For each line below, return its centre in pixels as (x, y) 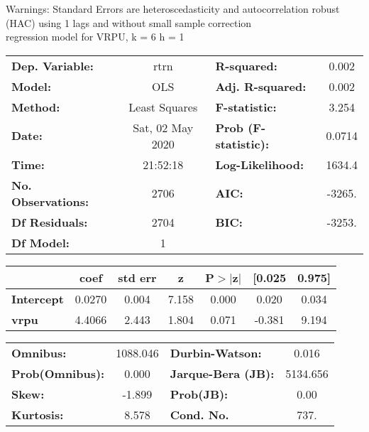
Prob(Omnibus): (58, 373)
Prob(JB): (199, 394)
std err (137, 277)
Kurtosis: (38, 414)
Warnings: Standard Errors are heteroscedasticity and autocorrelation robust (173, 9)
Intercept (38, 298)
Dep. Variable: (53, 65)
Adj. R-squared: (261, 86)
